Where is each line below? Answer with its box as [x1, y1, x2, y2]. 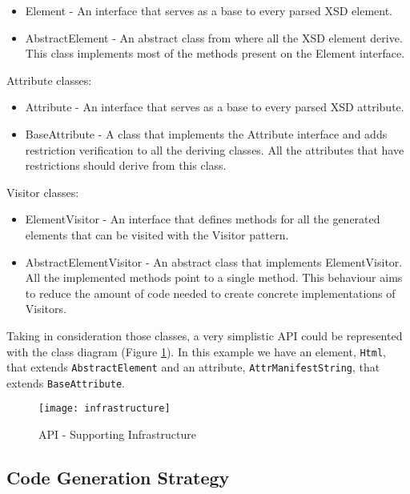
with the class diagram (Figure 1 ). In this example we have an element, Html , [6, 343, 386, 359]
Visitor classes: [6, 183, 79, 200]
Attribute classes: [6, 71, 92, 88]
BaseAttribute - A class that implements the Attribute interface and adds [25, 125, 388, 142]
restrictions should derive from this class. [25, 157, 227, 174]
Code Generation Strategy [6, 465, 230, 490]
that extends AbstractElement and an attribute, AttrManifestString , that [6, 359, 380, 376]
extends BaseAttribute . [6, 374, 126, 391]
